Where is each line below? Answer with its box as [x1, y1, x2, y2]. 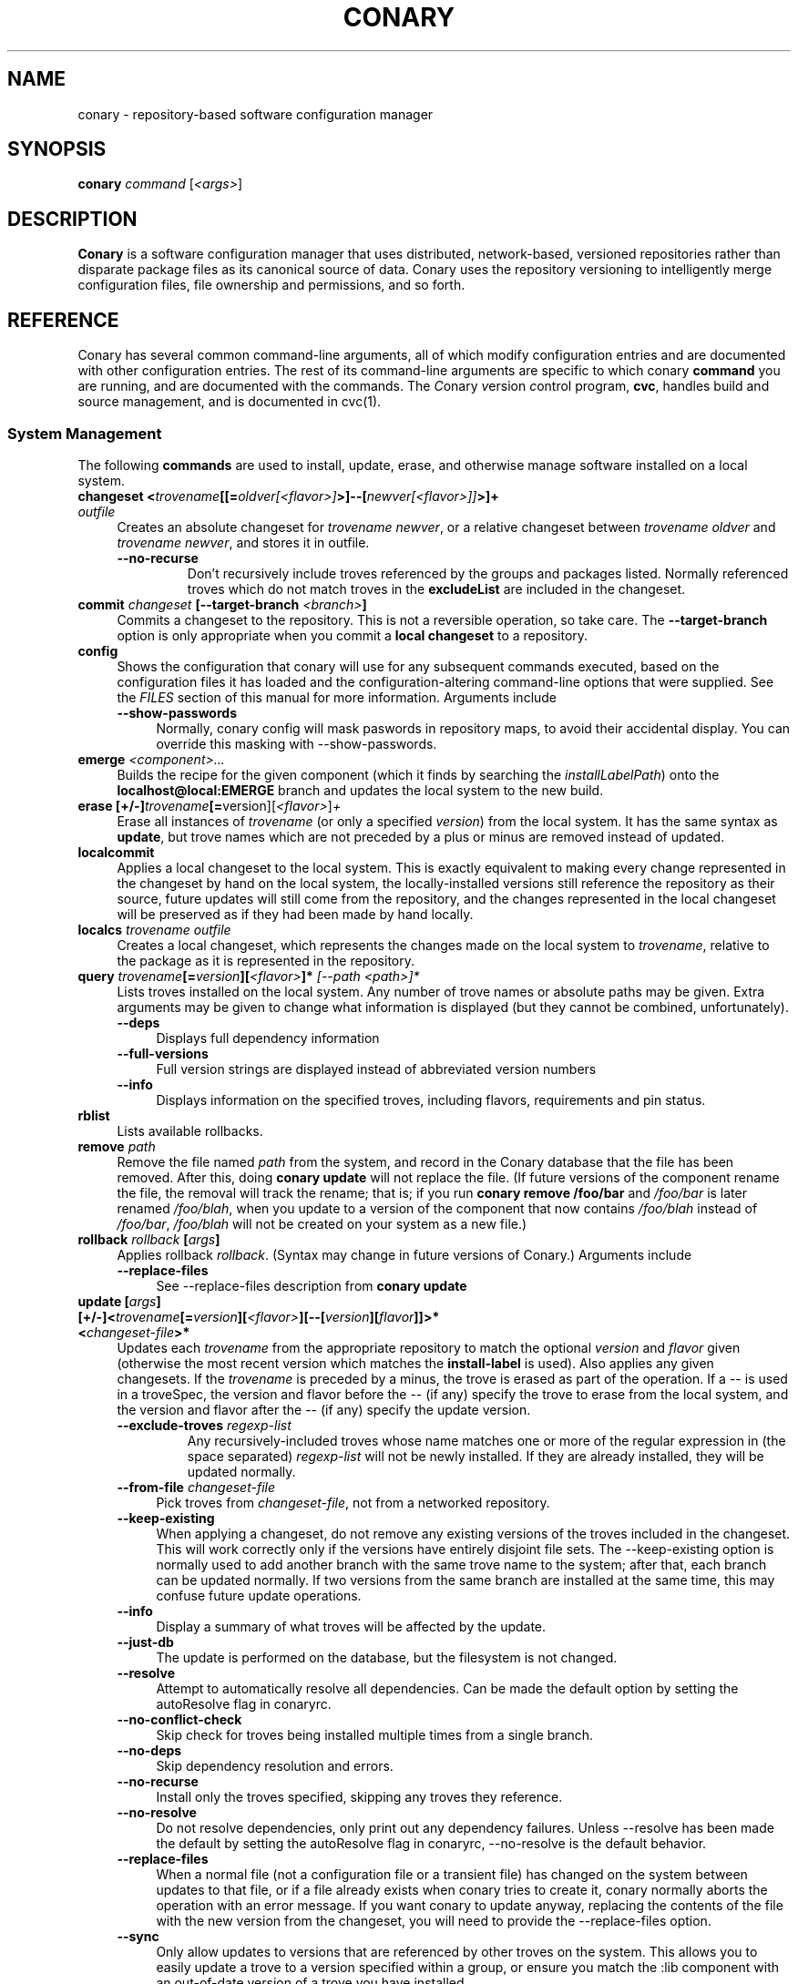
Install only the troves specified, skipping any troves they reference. [156, 1788, 563, 1805]
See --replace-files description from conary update [156, 1277, 467, 1294]
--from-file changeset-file [117, 1478, 275, 1495]
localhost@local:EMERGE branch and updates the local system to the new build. [117, 782, 604, 798]
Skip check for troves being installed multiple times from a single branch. [156, 1726, 594, 1743]
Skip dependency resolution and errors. [156, 1757, 394, 1774]
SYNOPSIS [7, 138, 107, 161]
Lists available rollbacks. [117, 1122, 263, 1139]
